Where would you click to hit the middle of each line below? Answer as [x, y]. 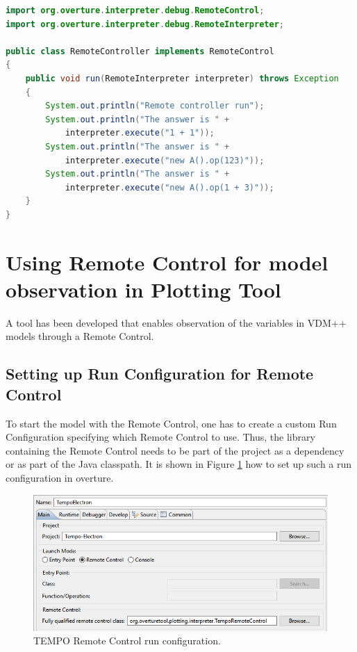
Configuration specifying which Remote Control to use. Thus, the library [160, 437]
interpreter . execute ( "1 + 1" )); [140, 133]
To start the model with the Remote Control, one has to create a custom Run [171, 423]
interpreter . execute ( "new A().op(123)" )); [165, 160]
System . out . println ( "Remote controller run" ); [155, 106]
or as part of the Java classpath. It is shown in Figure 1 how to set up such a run [179, 464]
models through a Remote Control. [80, 336]
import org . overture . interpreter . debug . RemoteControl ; [135, 10]
